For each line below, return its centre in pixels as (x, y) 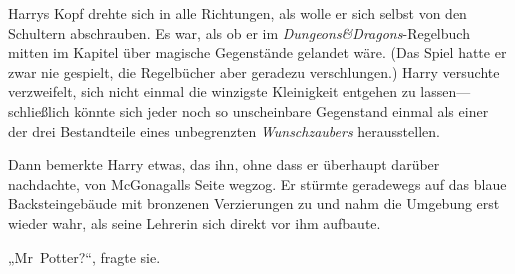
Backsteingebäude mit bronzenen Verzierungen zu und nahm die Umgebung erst (254, 203)
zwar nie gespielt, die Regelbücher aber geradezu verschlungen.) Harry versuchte (254, 71)
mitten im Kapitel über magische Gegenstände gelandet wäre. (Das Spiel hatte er (257, 52)
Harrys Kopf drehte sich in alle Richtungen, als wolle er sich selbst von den (237, 13)
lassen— (445, 91)
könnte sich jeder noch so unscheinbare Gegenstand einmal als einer (281, 110)
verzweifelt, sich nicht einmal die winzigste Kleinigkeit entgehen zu (212, 91)
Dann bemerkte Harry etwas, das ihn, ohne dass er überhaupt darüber (224, 164)
